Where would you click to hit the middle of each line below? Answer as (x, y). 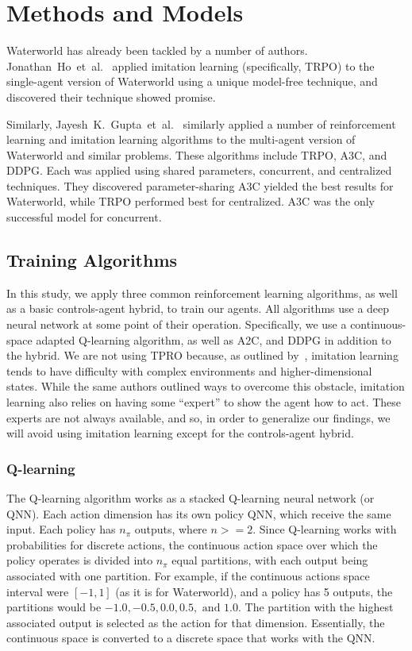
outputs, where (171, 529)
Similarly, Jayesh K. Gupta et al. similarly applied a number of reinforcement (201, 123)
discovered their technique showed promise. (111, 96)
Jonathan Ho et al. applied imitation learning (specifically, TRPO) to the (191, 65)
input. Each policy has (61, 529)
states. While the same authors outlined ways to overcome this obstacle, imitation (206, 386)
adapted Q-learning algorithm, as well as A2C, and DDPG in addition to (214, 339)
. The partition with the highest (316, 607)
